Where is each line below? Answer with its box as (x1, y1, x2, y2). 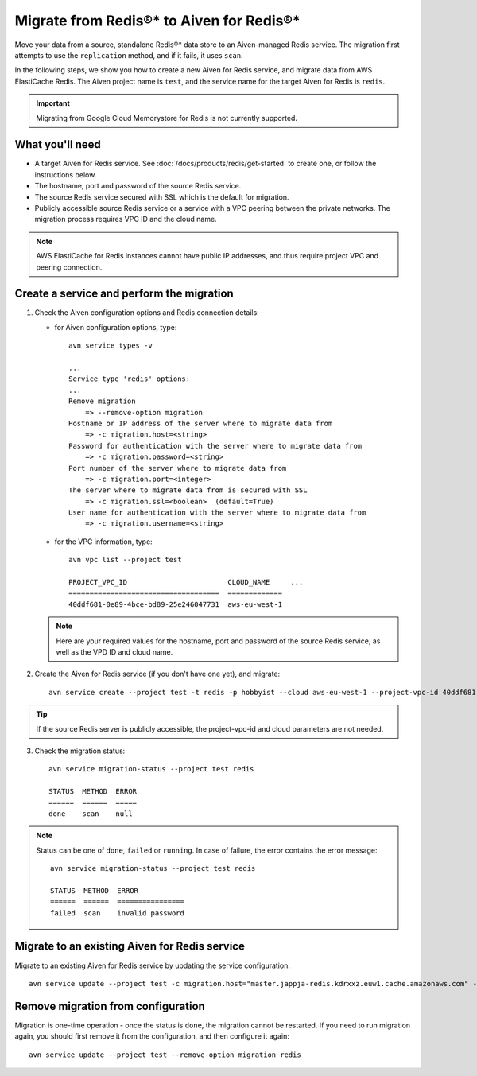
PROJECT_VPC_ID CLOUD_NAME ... (68, 577, 304, 587)
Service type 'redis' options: (68, 375, 191, 383)
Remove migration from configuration (14, 999, 206, 1013)
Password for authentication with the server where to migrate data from (68, 441, 363, 450)
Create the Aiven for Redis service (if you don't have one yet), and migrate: (34, 669, 281, 679)
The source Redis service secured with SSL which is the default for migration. (34, 192, 289, 202)
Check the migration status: (34, 746, 126, 756)
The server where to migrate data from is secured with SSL (68, 486, 308, 495)
